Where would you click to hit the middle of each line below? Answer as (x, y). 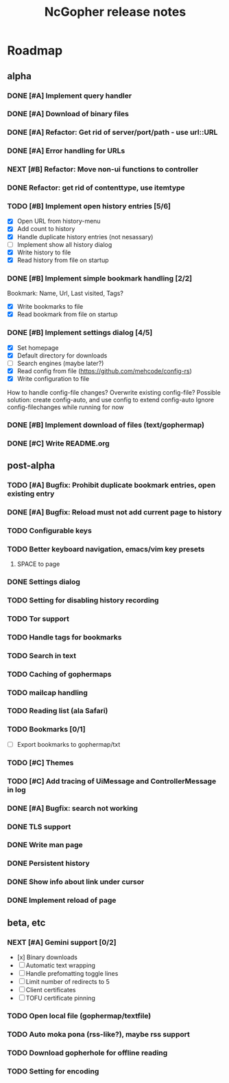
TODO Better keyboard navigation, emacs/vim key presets (106, 549)
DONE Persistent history (49, 864)
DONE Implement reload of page (62, 900)
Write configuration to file (53, 378)
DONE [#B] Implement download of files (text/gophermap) (106, 425)
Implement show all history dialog (64, 244)
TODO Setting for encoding (53, 1071)
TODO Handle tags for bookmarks (64, 637)
